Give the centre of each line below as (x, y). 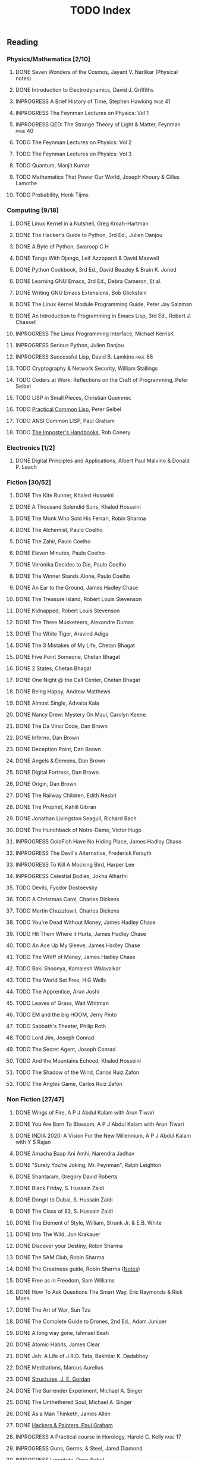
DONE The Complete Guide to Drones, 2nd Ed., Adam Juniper (91, 1321)
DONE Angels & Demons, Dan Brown (60, 761)
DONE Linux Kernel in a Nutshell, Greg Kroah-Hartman (82, 223)
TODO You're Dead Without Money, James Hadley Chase (86, 922)
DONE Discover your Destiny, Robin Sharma (69, 1246)
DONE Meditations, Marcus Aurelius (59, 1367)
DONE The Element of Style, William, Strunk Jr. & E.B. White (89, 1222)
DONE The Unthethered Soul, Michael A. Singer (74, 1402)
